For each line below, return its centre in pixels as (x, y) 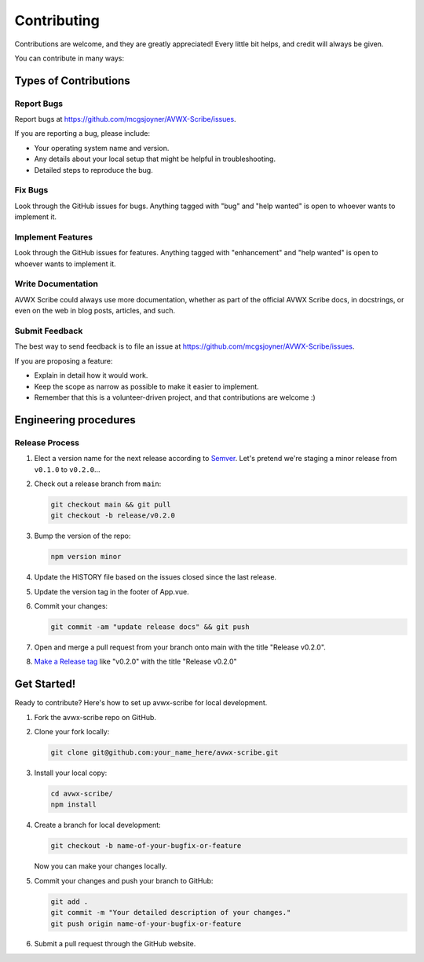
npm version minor (86, 557)
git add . (69, 902)
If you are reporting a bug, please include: (82, 134)
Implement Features (54, 237)
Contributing (57, 20)
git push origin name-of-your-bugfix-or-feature (146, 924)
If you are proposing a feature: (64, 360)
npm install (74, 805)
